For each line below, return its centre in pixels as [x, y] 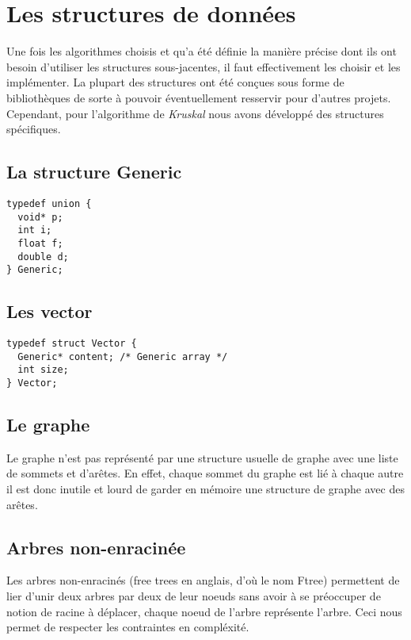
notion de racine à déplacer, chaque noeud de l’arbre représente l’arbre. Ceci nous [204, 611]
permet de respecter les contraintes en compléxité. [128, 627]
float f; [40, 243]
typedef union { [49, 203]
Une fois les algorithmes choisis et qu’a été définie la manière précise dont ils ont [202, 51]
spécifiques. [34, 129]
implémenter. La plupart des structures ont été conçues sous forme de [175, 82]
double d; [43, 257]
